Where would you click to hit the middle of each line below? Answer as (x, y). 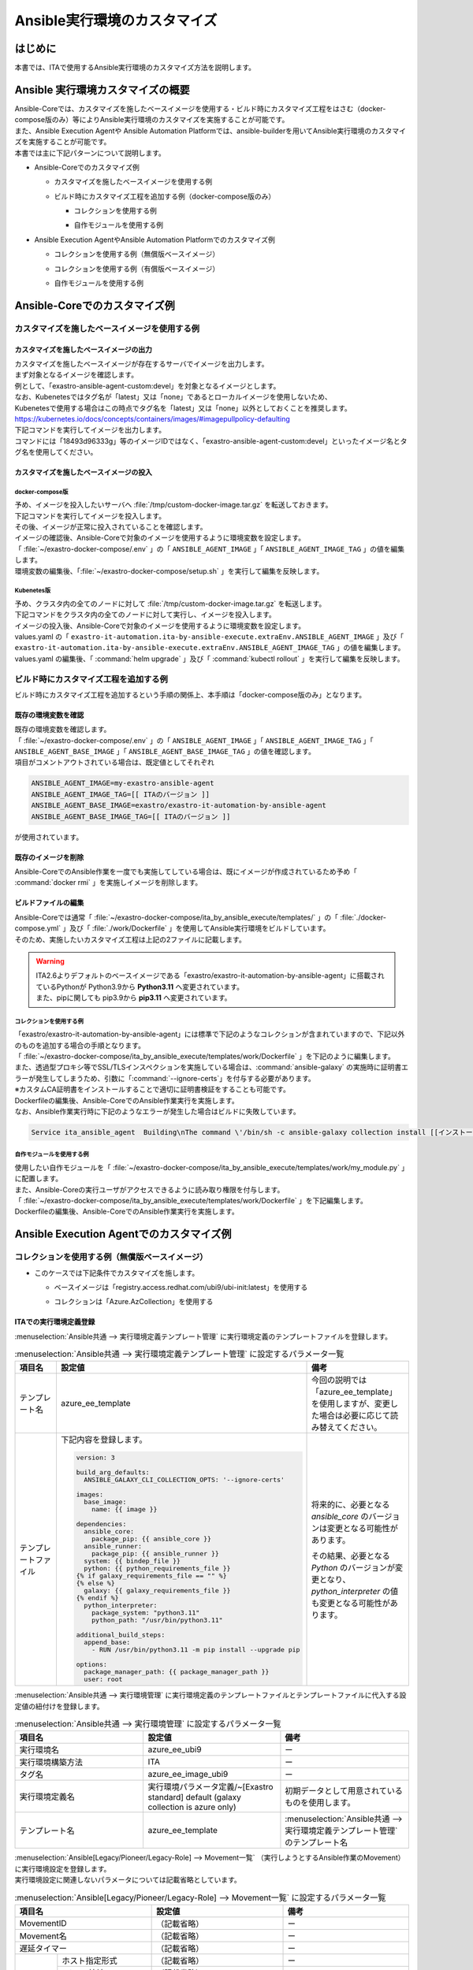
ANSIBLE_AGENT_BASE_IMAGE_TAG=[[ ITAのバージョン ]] (131, 816)
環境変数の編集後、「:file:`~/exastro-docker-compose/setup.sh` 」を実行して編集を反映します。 (169, 571)
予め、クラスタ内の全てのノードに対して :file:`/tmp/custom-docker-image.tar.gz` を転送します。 (170, 604)
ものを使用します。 (320, 1803)
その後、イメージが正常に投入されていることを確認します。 (111, 527)
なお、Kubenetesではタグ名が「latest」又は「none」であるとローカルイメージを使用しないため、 (173, 397)
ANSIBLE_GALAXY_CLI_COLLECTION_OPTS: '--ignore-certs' (184, 1480)
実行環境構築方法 (51, 1763)
